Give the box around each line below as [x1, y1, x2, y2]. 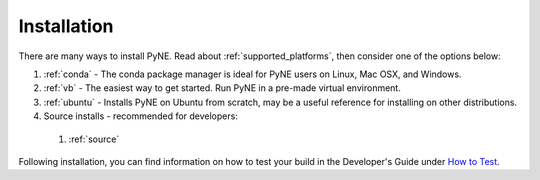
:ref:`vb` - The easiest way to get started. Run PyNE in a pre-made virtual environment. [43, 82, 402, 94]
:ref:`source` [68, 133, 120, 145]
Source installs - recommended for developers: [43, 110, 239, 122]
